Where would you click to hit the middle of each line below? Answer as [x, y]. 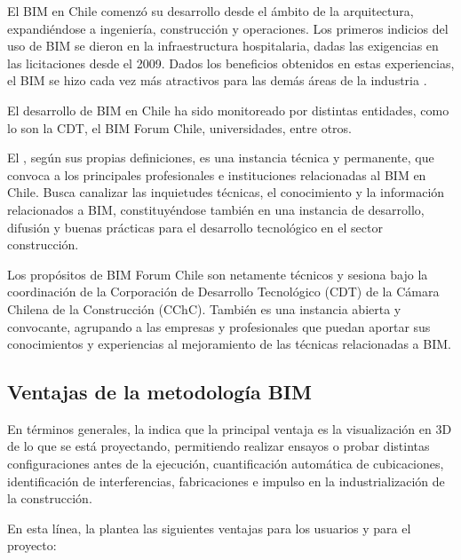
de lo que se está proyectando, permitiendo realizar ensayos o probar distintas [219, 446]
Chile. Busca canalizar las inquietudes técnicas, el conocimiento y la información [226, 192]
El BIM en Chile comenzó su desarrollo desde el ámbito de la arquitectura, [211, 11]
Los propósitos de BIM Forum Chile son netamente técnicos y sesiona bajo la [218, 274]
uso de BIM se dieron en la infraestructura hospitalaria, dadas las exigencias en [223, 46]
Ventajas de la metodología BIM [159, 392]
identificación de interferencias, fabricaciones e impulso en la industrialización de [226, 481]
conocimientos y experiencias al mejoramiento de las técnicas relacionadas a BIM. [229, 344]
